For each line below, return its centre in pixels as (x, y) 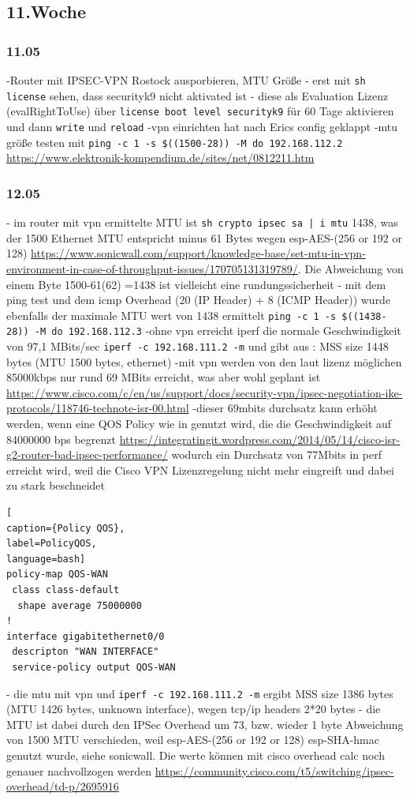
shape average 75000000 (80, 605)
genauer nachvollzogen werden (79, 770)
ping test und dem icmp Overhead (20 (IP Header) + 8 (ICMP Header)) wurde (199, 300)
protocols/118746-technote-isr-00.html (98, 408)
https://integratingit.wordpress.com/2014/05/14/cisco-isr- (260, 439)
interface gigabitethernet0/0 (86, 636)
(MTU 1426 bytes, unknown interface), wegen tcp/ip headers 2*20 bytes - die (194, 709)
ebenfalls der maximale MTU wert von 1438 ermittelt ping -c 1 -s (171, 315)
